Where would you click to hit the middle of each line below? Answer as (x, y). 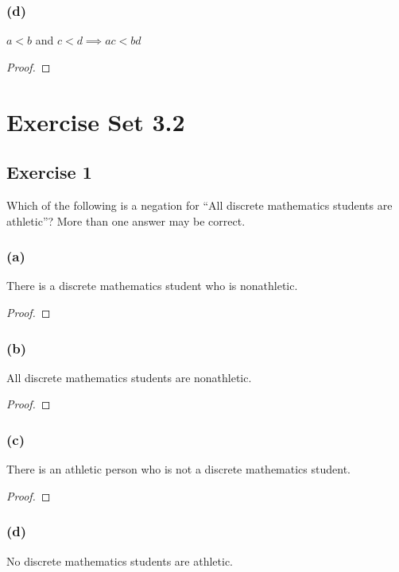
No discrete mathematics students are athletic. (120, 560)
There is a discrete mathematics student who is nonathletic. (152, 286)
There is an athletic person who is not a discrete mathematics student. (178, 469)
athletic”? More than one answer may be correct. (126, 220)
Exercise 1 (49, 172)
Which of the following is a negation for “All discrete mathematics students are (199, 205)
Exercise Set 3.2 (96, 121)
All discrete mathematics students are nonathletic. (129, 377)
